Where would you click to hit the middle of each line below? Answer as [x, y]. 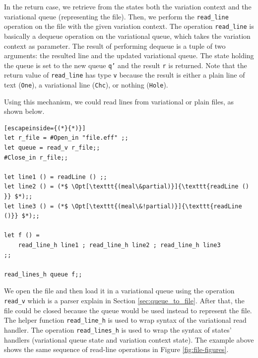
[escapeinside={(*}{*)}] [45, 128]
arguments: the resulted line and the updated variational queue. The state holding [129, 55]
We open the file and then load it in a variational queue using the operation [119, 291]
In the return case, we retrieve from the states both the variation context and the [128, 6]
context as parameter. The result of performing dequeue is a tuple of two [115, 45]
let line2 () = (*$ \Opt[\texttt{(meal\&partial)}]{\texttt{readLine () [127, 187]
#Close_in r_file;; [36, 157]
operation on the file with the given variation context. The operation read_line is [129, 26]
